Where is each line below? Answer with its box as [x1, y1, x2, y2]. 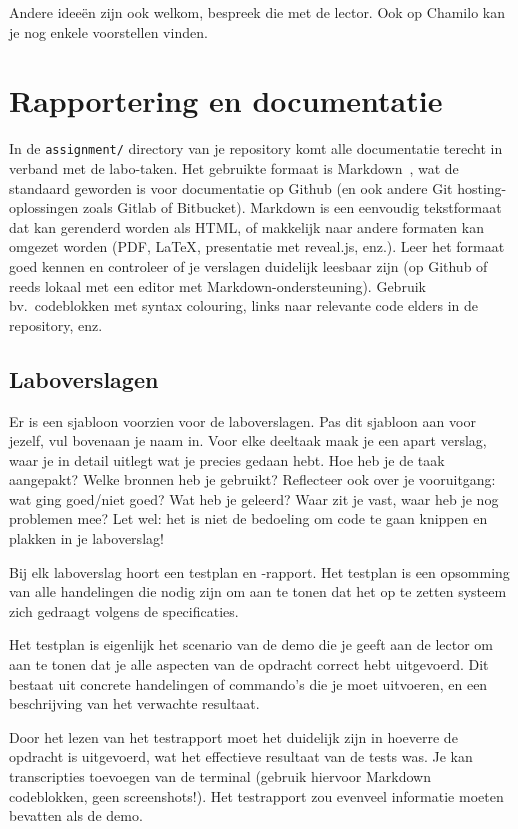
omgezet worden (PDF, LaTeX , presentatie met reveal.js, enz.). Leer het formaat [9, 236, 505, 257]
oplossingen [9, 197, 79, 218]
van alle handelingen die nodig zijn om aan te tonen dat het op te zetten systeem [9, 581, 507, 602]
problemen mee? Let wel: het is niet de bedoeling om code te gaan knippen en [9, 508, 488, 529]
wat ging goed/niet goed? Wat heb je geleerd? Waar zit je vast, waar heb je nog [9, 488, 499, 509]
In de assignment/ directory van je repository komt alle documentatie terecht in [9, 138, 503, 159]
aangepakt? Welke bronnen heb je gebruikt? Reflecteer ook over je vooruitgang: [9, 469, 496, 490]
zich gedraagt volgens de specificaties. [9, 600, 239, 621]
